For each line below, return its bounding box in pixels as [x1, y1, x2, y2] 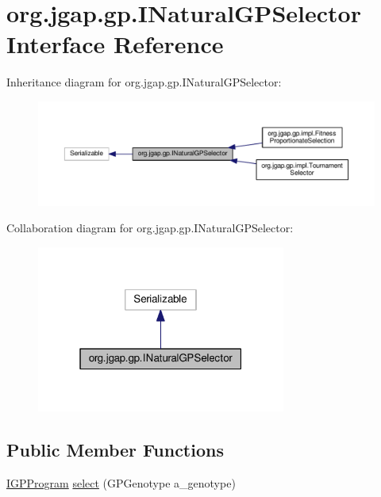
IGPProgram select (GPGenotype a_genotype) [6, 475, 236, 491]
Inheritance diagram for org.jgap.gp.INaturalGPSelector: [6, 74, 282, 90]
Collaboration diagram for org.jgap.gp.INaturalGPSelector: [6, 220, 294, 236]
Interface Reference [6, 28, 224, 60]
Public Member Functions [6, 438, 224, 462]
